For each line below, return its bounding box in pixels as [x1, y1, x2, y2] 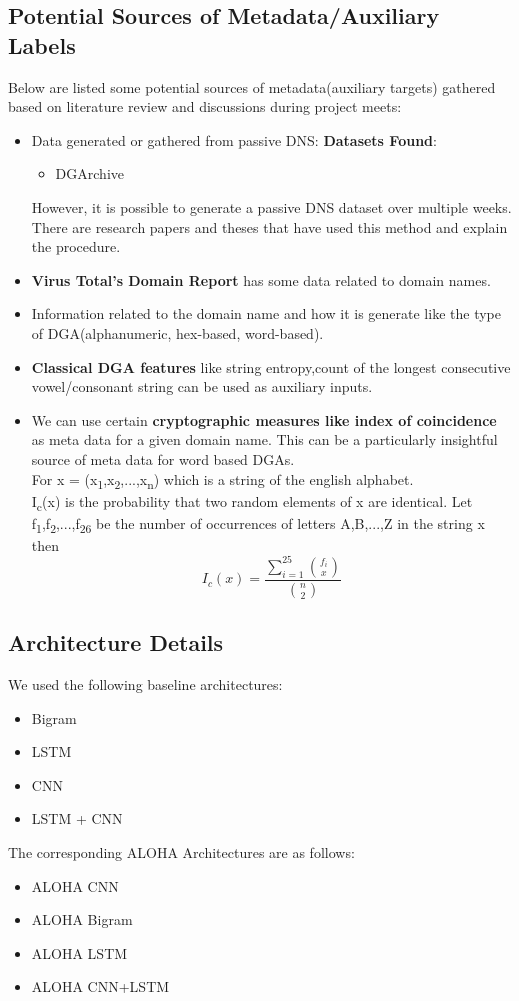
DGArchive [55, 163, 124, 184]
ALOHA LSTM [31, 942, 128, 963]
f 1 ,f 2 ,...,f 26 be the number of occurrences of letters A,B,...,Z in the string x [31, 512, 485, 536]
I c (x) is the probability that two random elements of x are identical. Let [31, 490, 473, 514]
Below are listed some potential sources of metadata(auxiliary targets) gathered [8, 76, 496, 97]
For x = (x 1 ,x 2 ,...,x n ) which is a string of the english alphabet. [31, 468, 414, 492]
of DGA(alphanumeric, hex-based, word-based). [31, 322, 324, 343]
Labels [8, 29, 76, 60]
